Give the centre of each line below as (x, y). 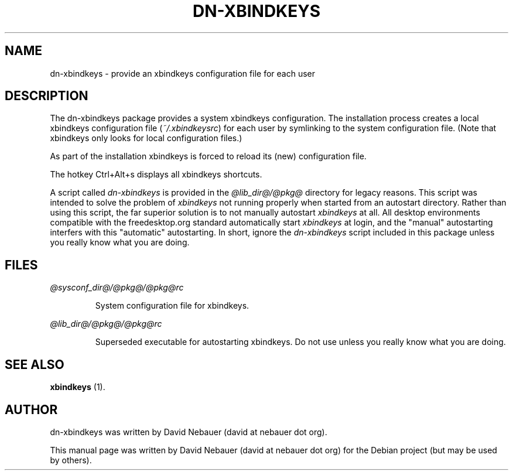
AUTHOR (31, 409)
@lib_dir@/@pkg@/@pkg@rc (106, 324)
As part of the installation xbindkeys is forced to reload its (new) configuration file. (208, 156)
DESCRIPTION (47, 96)
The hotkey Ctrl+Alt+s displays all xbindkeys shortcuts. (156, 175)
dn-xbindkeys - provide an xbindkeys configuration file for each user (182, 73)
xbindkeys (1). (78, 387)
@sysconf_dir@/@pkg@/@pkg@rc (117, 288)
